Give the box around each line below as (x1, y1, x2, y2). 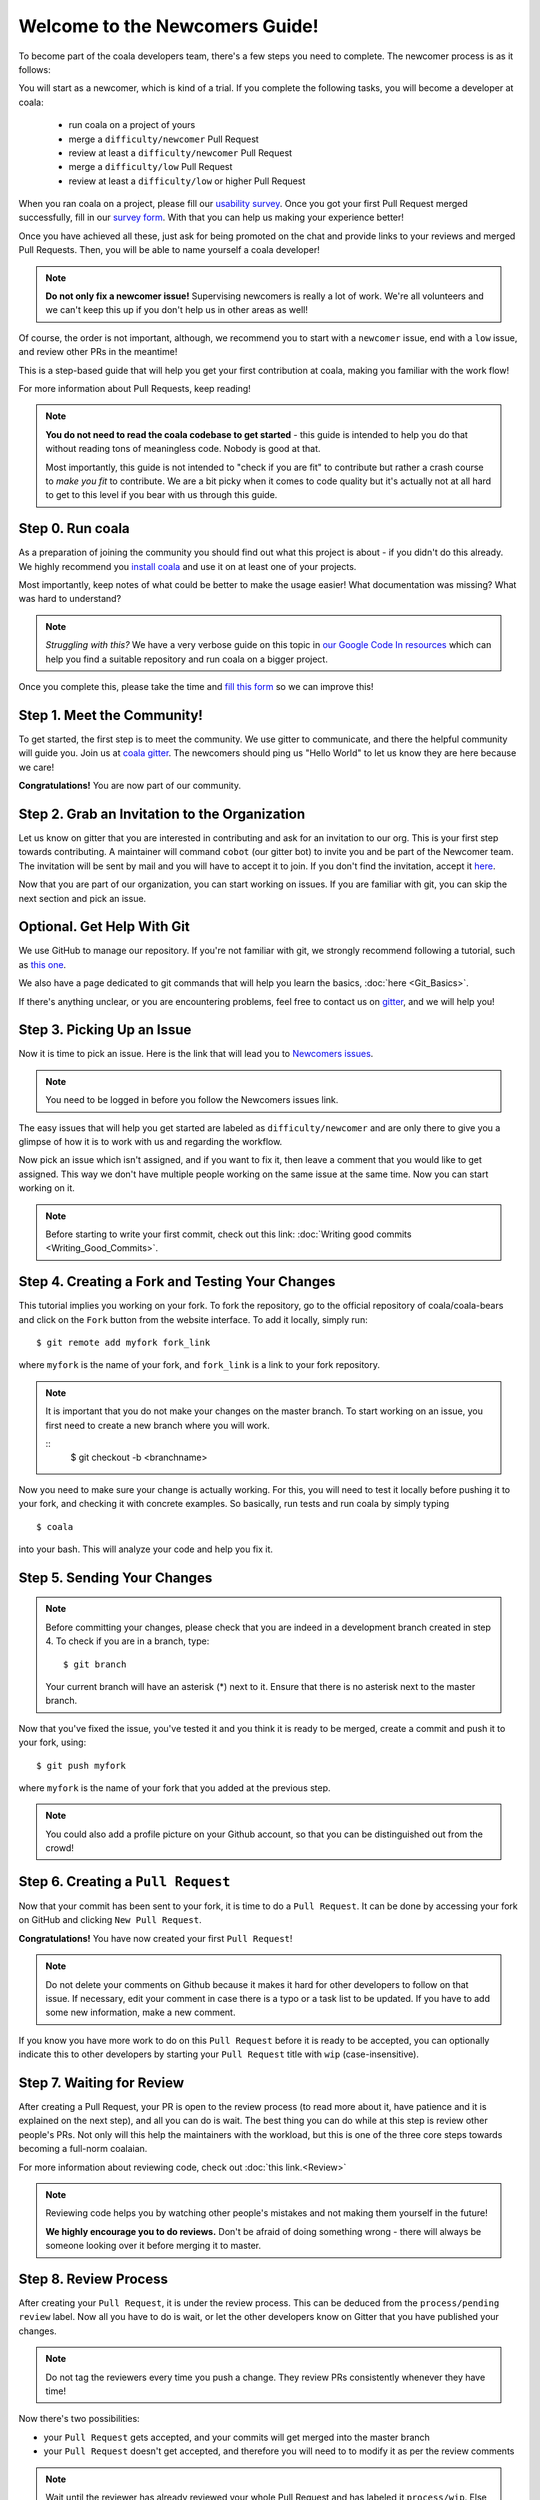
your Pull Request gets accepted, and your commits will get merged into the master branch (43, 2431, 430, 2443)
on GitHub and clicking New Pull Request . (18, 1914, 202, 1926)
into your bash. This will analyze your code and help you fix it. (18, 1543, 274, 1555)
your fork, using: (18, 1736, 87, 1749)
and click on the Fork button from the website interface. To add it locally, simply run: (18, 1313, 369, 1325)
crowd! (45, 1842, 74, 1854)
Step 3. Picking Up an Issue (18, 1021, 192, 1039)
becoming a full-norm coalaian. (18, 2143, 148, 2155)
